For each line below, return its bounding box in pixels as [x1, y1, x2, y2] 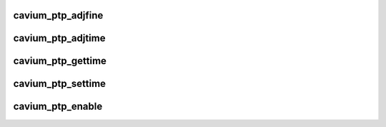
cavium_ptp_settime [13, 78, 107, 90]
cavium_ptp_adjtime [13, 32, 106, 44]
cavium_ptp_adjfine [13, 9, 104, 21]
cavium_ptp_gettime [13, 55, 107, 67]
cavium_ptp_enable [13, 101, 103, 113]
